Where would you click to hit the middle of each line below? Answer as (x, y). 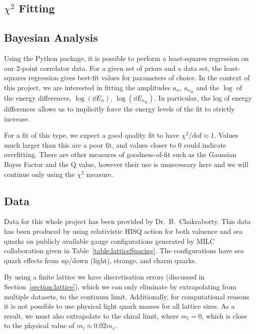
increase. (17, 118)
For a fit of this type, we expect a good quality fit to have (92, 135)
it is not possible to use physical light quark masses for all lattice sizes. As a (119, 306)
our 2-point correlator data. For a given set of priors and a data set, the (113, 68)
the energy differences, (38, 98)
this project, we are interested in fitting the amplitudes (87, 87)
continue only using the (39, 174)
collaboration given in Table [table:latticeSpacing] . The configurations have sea (124, 250)
